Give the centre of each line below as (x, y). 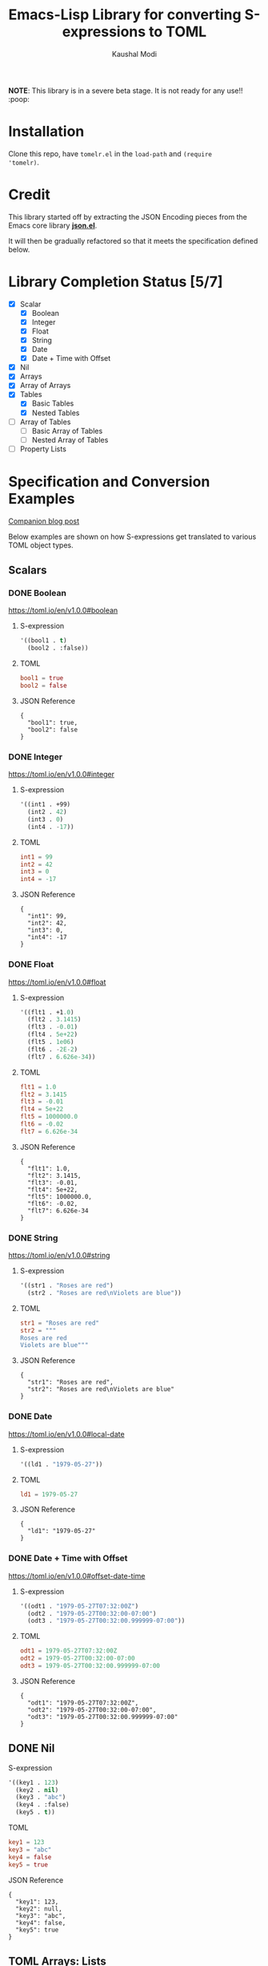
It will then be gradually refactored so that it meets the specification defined (133, 241)
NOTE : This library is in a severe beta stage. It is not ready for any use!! (126, 91)
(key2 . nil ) (37, 1790)
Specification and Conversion (109, 482)
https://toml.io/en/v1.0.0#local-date (67, 1434)
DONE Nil (32, 1748)
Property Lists (43, 449)
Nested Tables (56, 413)
